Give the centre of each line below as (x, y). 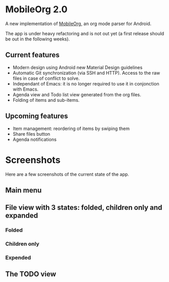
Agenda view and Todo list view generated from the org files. (77, 94)
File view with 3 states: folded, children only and (84, 208)
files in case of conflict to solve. (46, 78)
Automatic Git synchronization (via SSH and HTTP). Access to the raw (86, 73)
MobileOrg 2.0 (37, 9)
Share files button (31, 134)
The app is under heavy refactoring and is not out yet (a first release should (85, 33)
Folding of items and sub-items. (46, 100)
